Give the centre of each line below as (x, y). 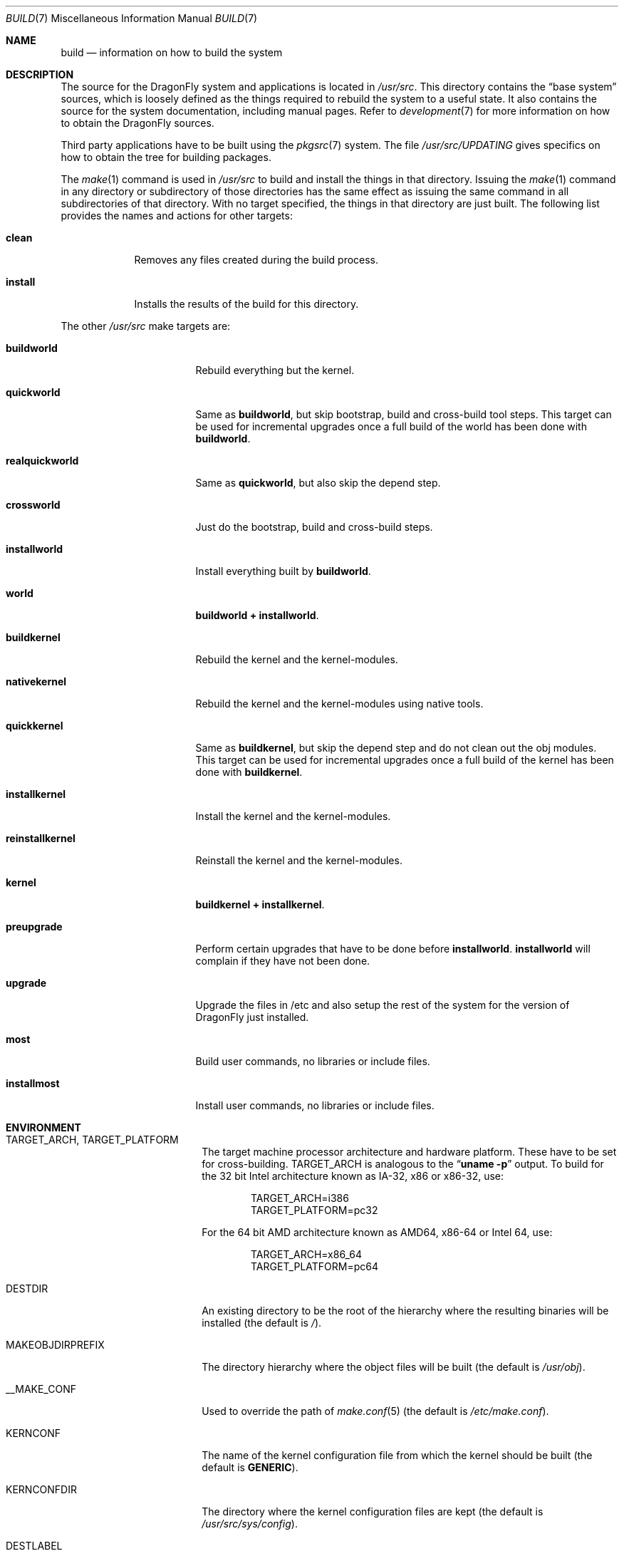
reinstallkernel (41, 838)
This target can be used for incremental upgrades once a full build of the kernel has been (405, 760)
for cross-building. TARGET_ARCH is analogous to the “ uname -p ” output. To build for (403, 1164)
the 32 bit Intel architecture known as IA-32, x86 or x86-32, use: (353, 1176)
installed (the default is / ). (262, 1323)
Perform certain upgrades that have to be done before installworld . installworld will (393, 949)
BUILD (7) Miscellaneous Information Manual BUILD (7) (132, 18)
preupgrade (34, 927)
